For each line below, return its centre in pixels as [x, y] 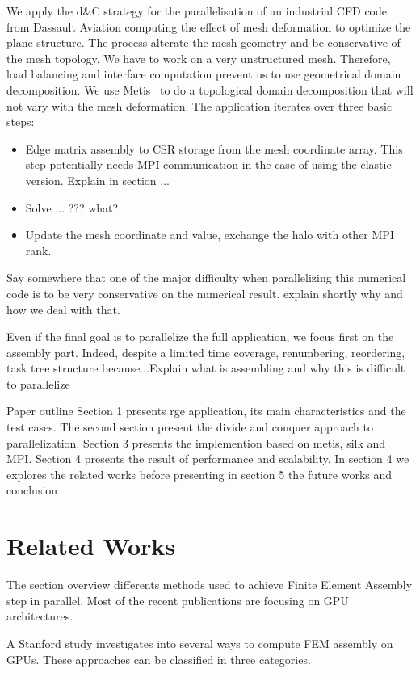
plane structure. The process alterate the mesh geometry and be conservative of [204, 42]
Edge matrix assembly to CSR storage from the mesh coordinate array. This [214, 148]
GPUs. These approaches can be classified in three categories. [159, 659]
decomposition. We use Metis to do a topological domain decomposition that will [210, 89]
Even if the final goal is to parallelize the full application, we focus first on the [200, 336]
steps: [21, 122]
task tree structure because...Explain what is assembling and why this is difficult [206, 368]
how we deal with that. [63, 309]
